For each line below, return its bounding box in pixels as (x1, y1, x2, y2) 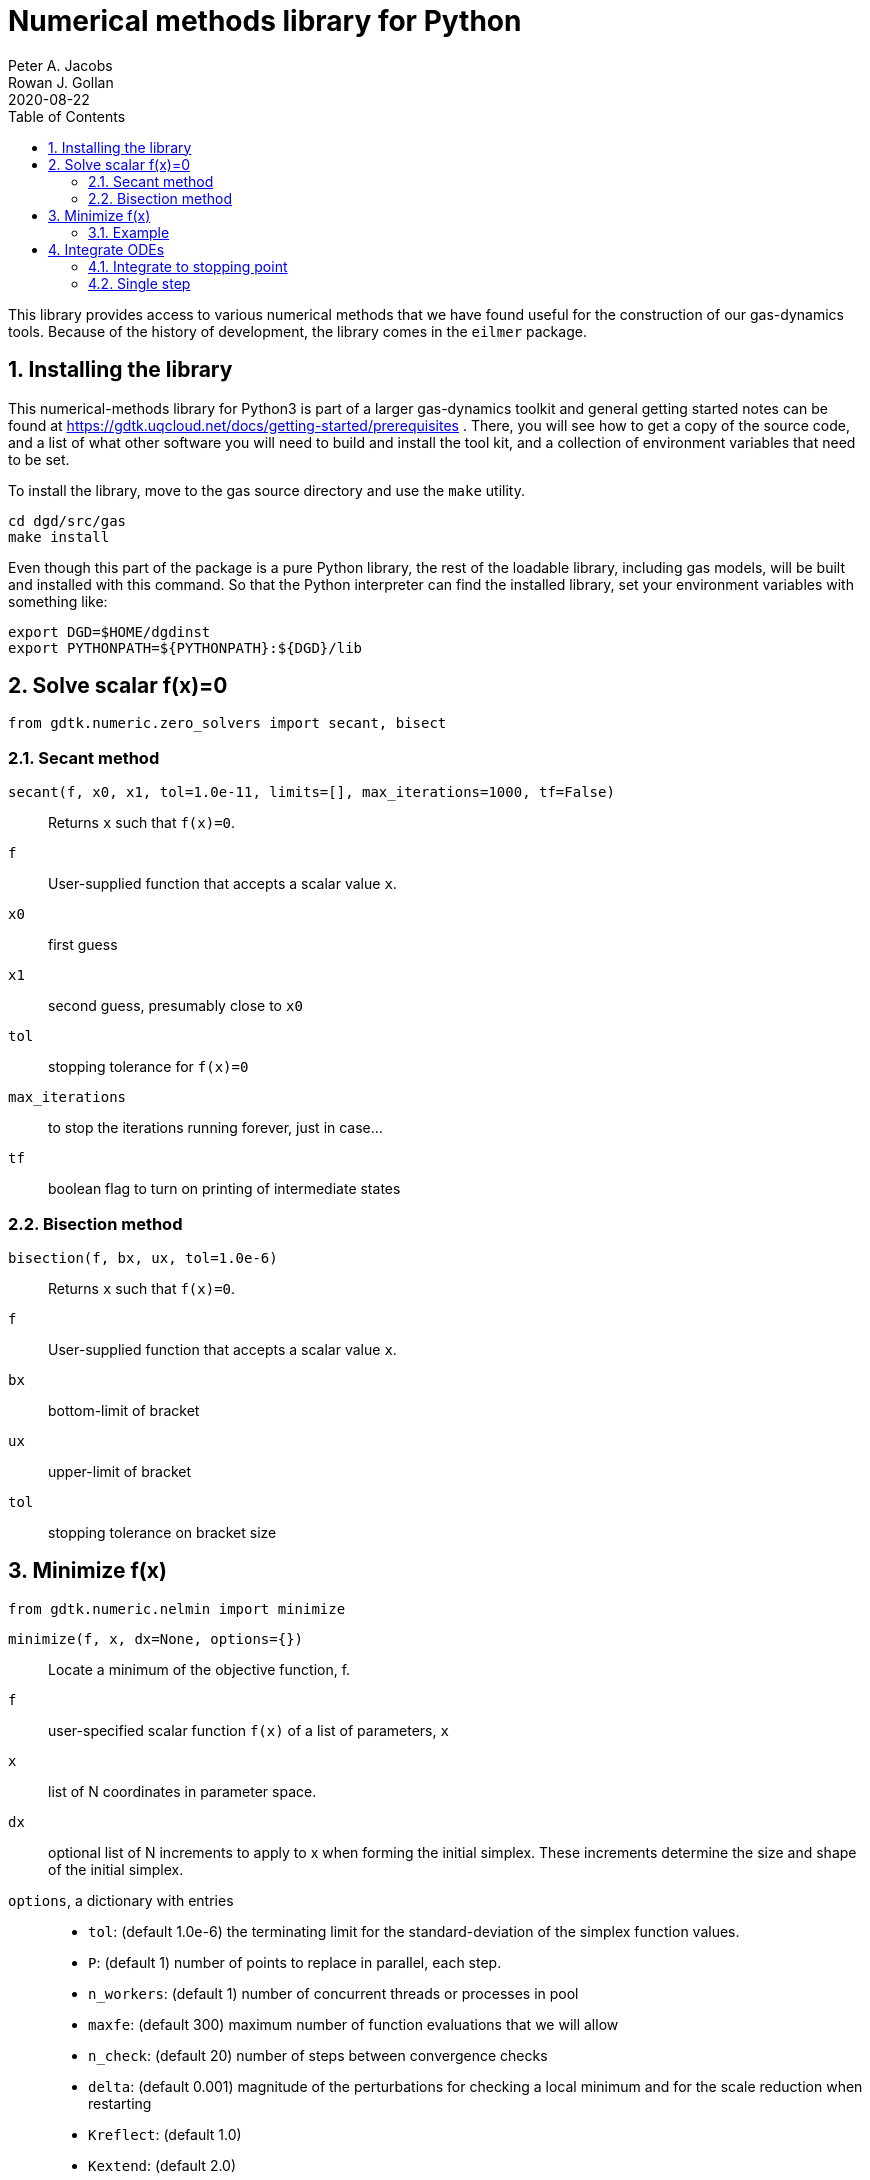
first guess (48, 936, 118, 954)
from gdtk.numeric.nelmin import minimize (8, 1600, 346, 1617)
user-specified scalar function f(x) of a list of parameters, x (48, 1721, 449, 1739)
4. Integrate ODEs (48, 240, 165, 258)
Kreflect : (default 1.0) (88, 2125, 242, 2143)
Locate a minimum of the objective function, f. (48, 1660, 351, 1678)
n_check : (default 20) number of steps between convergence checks (88, 2046, 548, 2064)
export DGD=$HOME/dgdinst (8, 623, 211, 640)
